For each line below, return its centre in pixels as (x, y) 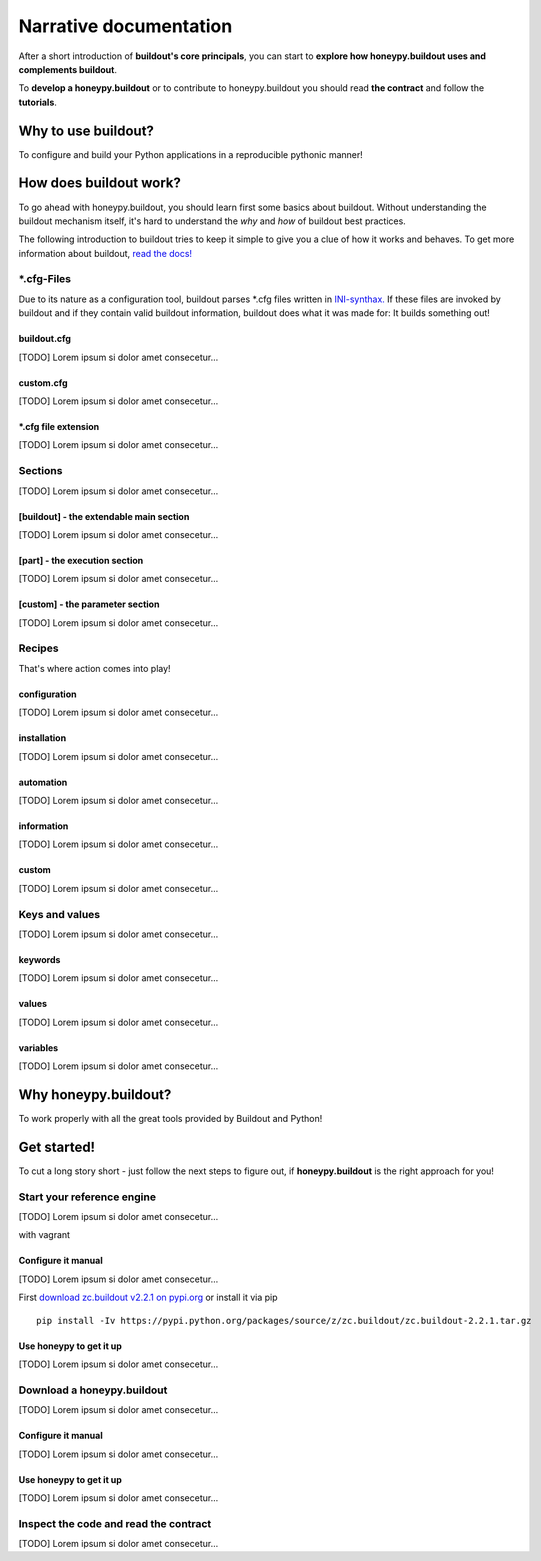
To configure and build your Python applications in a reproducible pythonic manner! (191, 154)
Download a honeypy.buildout (93, 1390)
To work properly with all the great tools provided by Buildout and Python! (170, 1119)
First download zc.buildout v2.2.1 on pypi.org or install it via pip (148, 1297)
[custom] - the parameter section (89, 604)
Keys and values (59, 914)
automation (43, 782)
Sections (40, 471)
